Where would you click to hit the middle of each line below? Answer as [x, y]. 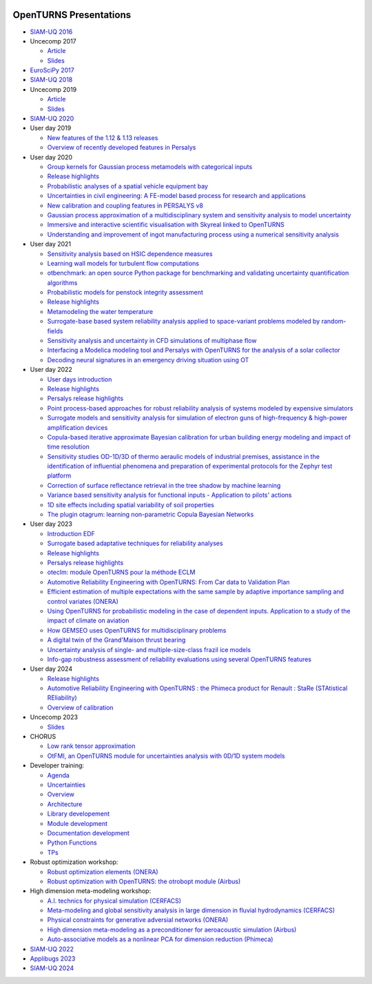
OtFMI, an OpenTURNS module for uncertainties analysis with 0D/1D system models [166, 756]
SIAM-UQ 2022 [52, 949]
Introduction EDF [71, 533]
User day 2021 [51, 244]
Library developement [79, 814]
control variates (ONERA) [83, 601]
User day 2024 [51, 669]
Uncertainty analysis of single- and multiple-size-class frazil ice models [149, 649]
